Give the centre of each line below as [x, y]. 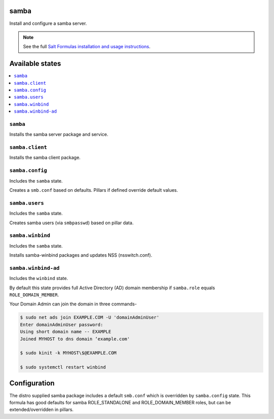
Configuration [32, 383]
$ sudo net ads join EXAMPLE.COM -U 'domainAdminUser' [90, 318]
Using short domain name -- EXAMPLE [66, 332]
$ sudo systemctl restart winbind [63, 367]
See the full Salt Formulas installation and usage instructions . [87, 47]
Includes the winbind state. [39, 278]
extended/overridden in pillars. [41, 410]
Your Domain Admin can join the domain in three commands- [73, 304]
